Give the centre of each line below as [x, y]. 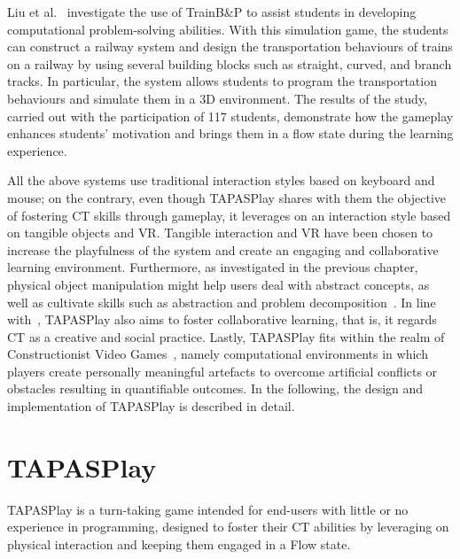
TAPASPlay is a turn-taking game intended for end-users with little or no [208, 509]
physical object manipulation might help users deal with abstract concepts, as [218, 284]
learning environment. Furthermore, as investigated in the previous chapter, [213, 267]
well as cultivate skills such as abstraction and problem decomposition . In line [222, 302]
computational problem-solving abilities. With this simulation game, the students [228, 29]
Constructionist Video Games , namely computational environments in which [218, 354]
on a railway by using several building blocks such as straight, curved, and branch [230, 63]
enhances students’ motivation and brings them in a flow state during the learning [230, 133]
